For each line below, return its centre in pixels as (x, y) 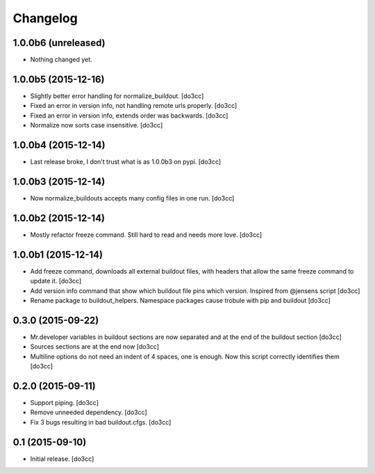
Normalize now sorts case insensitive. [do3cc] (97, 125)
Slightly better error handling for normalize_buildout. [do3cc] (117, 96)
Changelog (45, 18)
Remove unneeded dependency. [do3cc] (89, 412)
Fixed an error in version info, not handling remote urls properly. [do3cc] (134, 106)
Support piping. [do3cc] (65, 402)
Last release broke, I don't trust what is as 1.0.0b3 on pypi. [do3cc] (126, 162)
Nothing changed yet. (61, 60)
